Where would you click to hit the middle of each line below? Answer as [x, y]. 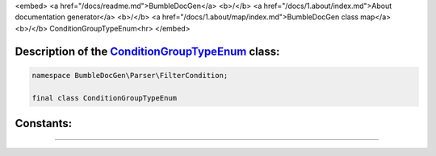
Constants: [44, 123]
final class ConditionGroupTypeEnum [105, 98]
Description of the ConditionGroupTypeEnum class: [147, 51]
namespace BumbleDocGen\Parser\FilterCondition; [130, 75]
